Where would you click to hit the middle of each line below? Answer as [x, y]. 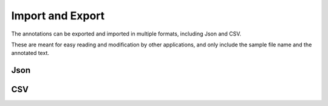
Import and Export [58, 16]
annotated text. [30, 53]
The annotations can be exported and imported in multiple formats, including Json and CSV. [126, 34]
